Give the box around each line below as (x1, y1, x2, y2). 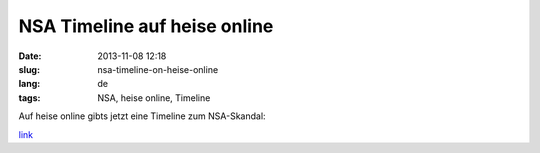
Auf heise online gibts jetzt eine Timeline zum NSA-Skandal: (18, 110, 266, 122)
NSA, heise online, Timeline (97, 91, 211, 104)
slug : (18, 63, 40, 75)
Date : (18, 50, 42, 62)
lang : (18, 78, 41, 90)
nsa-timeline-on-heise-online (97, 63, 219, 75)
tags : (18, 91, 41, 104)
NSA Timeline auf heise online (18, 15, 274, 37)
